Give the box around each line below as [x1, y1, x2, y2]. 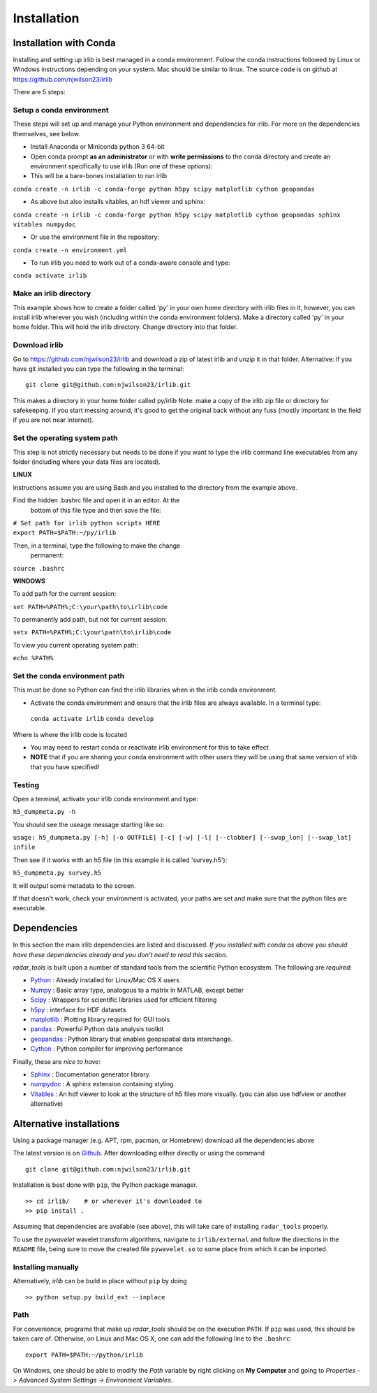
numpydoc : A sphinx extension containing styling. [30, 1080, 176, 1088]
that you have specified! [30, 762, 100, 771]
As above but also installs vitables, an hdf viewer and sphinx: [30, 198, 206, 206]
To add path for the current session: [13, 590, 117, 598]
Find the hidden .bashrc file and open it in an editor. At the [13, 496, 180, 504]
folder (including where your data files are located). [13, 458, 161, 466]
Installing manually [13, 1262, 80, 1271]
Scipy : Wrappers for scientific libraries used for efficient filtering [30, 995, 217, 1004]
